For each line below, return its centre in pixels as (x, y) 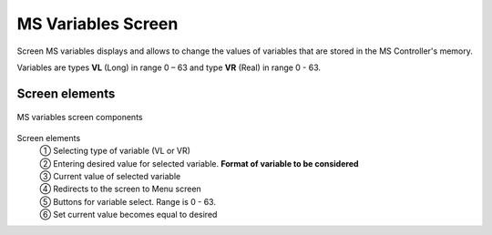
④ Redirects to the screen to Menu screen (121, 189)
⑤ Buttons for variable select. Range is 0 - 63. (128, 201)
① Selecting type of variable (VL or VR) (115, 151)
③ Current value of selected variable (110, 176)
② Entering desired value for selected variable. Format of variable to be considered (199, 163)
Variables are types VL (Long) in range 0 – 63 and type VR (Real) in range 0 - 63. (169, 67)
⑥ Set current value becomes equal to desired (128, 215)
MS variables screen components (80, 117)
